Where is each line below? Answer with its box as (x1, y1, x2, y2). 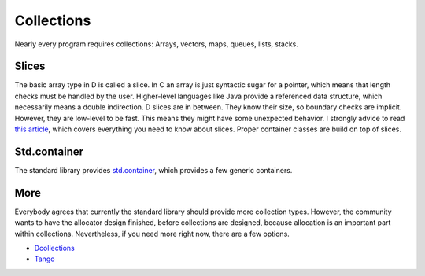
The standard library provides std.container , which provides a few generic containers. (14, 165, 293, 175)
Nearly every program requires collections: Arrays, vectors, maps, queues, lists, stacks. (14, 39, 299, 49)
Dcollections (34, 244, 75, 252)
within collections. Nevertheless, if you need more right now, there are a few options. (14, 229, 290, 238)
